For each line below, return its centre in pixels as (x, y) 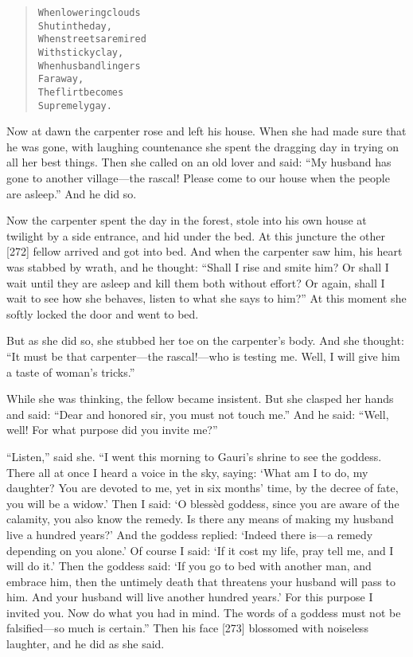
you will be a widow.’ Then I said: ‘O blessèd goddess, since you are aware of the (203, 503)
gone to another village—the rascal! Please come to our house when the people (198, 178)
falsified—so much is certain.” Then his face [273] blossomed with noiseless (187, 628)
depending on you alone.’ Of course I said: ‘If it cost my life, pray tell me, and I (200, 550)
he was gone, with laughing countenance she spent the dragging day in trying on (203, 146)
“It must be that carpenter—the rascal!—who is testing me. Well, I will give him (203, 356)
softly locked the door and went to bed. (103, 313)
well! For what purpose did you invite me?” (112, 430)
